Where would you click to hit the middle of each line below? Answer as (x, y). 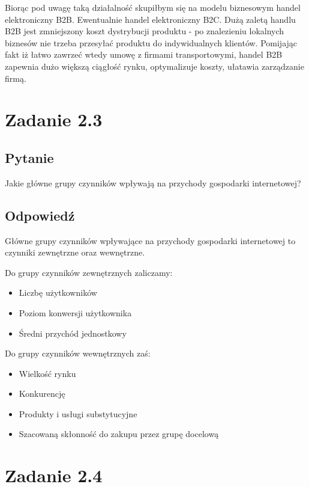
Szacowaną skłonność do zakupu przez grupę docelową (119, 434)
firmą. (16, 78)
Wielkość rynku (47, 373)
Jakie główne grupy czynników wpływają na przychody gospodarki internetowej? (153, 182)
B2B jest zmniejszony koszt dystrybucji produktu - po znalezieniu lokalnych (145, 31)
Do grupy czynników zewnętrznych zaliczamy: (89, 272)
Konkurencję (42, 394)
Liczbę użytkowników (58, 293)
